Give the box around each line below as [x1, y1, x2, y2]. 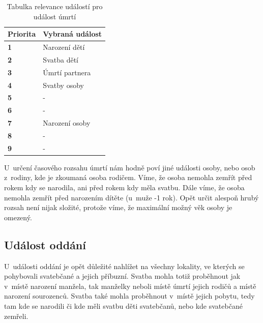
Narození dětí [43, 42, 85, 52]
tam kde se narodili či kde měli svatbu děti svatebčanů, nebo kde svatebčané [4, 301, 243, 311]
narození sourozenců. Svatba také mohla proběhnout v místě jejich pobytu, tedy [4, 290, 255, 301]
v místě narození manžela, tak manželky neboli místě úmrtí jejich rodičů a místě [4, 280, 256, 291]
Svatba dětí [43, 54, 78, 65]
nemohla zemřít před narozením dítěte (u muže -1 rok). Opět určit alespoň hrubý [4, 192, 259, 202]
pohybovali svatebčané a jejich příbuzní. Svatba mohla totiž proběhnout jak [4, 271, 241, 281]
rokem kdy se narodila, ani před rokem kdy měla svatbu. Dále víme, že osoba [4, 182, 245, 193]
